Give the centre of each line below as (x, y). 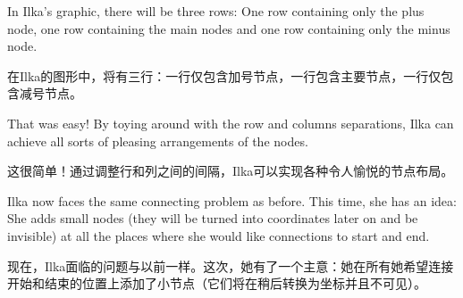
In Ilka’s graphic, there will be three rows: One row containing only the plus (216, 11)
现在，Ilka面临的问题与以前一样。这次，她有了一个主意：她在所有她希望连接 (231, 265)
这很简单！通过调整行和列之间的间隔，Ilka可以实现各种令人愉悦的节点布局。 (231, 171)
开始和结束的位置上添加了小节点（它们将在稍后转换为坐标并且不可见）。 (217, 283)
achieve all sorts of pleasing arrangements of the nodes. (158, 141)
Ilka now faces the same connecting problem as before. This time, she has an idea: (232, 200)
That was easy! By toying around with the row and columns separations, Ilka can (231, 123)
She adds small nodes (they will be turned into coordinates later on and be (213, 218)
